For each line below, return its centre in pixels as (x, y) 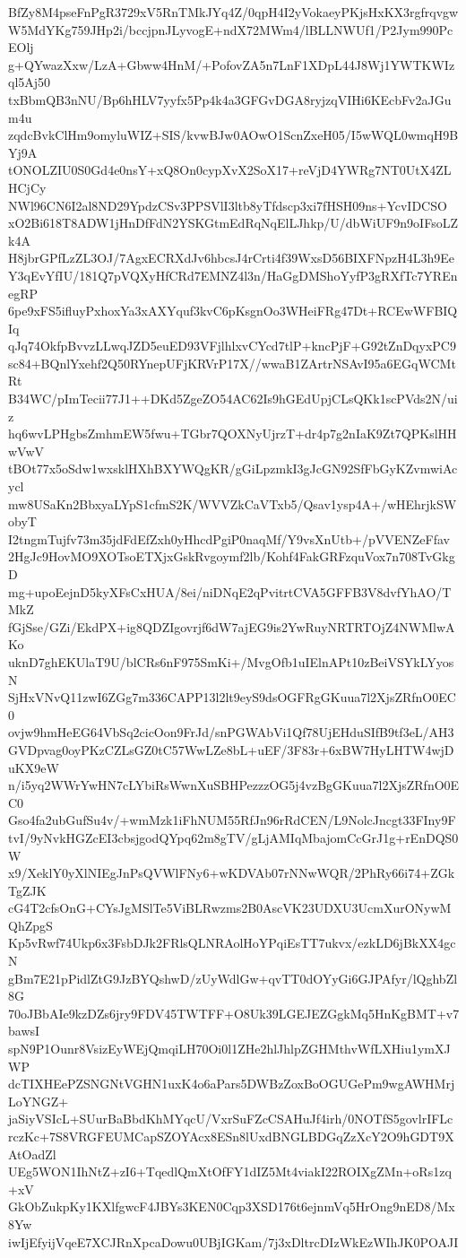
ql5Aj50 (30, 82)
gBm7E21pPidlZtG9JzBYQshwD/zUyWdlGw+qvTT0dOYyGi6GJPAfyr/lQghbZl (233, 978)
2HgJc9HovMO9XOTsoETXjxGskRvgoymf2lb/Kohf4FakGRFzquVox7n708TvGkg (232, 556)
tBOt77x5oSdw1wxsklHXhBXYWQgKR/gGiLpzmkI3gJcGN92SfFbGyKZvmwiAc (233, 468)
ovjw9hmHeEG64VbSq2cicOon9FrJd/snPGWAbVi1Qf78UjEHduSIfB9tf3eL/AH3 (231, 732)
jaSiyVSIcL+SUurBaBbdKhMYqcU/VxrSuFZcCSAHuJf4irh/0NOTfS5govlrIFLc (231, 1119)
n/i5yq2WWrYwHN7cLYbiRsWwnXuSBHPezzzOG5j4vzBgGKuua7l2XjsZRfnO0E (234, 785)
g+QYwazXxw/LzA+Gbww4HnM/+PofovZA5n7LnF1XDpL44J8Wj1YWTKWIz (232, 64)
